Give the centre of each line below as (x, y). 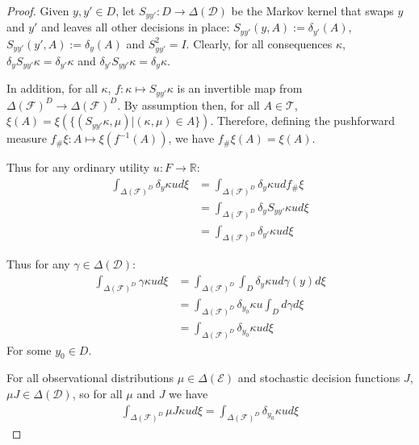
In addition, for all (52, 88)
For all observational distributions (90, 378)
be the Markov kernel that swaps (312, 10)
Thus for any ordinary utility (78, 167)
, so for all (97, 394)
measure (27, 138)
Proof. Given (38, 10)
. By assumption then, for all (189, 104)
